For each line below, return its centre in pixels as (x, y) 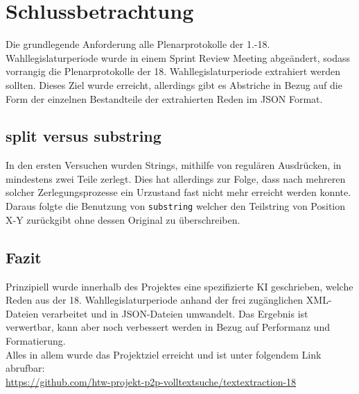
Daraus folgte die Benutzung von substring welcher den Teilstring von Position (176, 206)
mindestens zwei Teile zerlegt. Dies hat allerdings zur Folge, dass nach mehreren (176, 178)
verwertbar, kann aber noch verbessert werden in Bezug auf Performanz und (168, 327)
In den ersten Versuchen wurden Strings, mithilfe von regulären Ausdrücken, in (174, 165)
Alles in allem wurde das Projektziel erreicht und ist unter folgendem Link (164, 354)
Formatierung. (36, 340)
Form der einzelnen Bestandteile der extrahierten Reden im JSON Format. (164, 98)
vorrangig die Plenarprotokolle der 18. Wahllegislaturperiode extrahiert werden (173, 71)
